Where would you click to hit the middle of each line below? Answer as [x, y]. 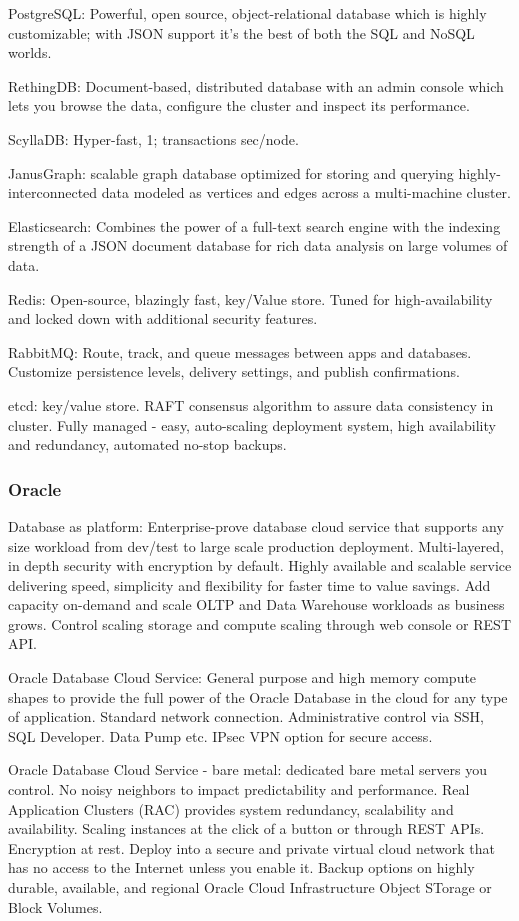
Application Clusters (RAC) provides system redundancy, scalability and [231, 808]
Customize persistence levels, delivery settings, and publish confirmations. [234, 371]
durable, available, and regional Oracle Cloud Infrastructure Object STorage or [250, 887]
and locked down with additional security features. [163, 318]
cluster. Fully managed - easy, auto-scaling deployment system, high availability [252, 424]
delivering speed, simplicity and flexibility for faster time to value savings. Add [249, 584]
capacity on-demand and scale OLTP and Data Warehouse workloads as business [256, 604]
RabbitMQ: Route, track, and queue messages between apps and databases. [240, 351]
